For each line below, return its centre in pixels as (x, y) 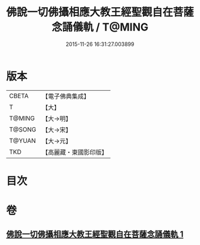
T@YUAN (23, 140)
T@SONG (23, 129)
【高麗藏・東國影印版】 (75, 152)
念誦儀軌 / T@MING (100, 27)
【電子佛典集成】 (66, 96)
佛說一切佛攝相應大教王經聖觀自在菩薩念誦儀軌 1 (95, 235)
